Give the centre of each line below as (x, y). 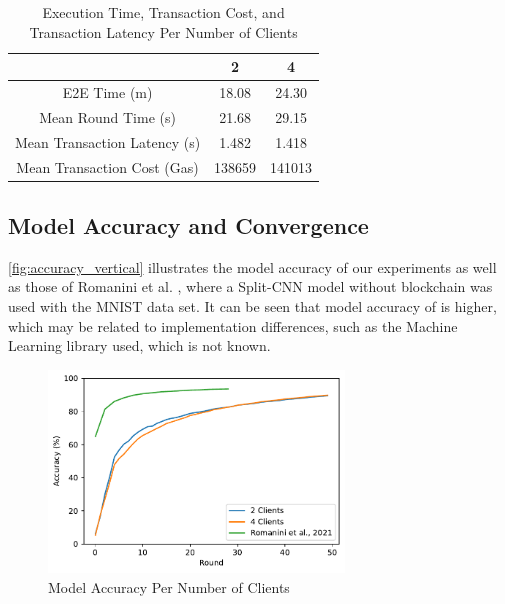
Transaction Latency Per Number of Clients (163, 31)
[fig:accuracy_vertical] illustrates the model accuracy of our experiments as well (252, 266)
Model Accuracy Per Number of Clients (169, 586)
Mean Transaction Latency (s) (108, 141)
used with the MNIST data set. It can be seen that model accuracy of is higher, (252, 306)
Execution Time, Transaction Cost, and (163, 12)
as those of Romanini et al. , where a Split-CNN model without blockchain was (250, 286)
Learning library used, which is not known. (139, 345)
